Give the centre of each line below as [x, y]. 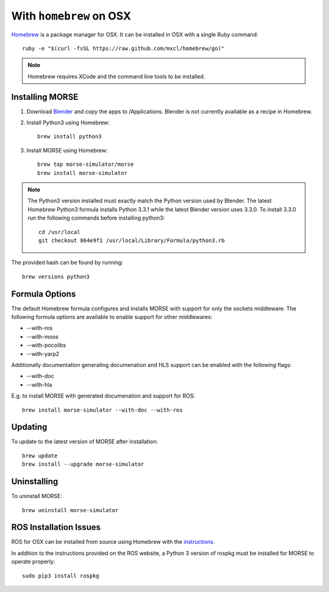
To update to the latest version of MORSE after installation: [85, 441]
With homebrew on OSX [71, 16]
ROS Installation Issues [56, 527]
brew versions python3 [56, 276]
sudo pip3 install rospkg [61, 576]
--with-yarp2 [43, 354]
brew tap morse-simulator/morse [86, 164]
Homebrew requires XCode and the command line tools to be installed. [116, 76]
